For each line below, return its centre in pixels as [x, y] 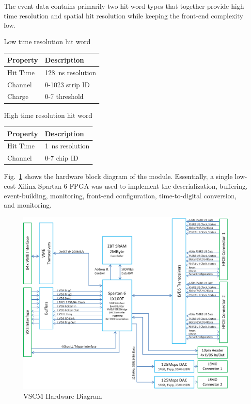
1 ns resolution [67, 146]
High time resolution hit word [48, 115]
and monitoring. [28, 205]
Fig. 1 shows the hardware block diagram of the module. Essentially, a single [118, 176]
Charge [18, 96]
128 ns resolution [71, 72]
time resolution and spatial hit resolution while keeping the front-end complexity [124, 15]
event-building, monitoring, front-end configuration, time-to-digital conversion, [120, 195]
